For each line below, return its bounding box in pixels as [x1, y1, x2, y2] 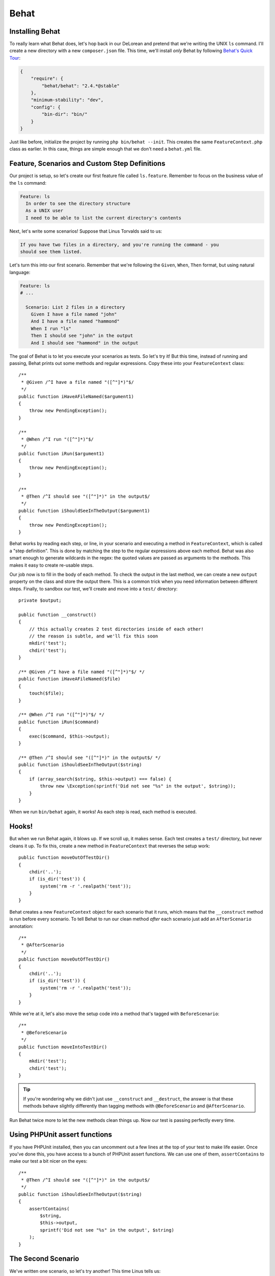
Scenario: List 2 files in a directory [25, 304, 125, 310]
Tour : [9, 55, 20, 61]
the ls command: [9, 180, 47, 186]
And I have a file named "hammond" [31, 318, 120, 324]
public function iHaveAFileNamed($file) [18, 676, 121, 682]
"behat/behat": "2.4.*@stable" [41, 83, 120, 89]
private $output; [18, 598, 62, 603]
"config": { [31, 104, 61, 110]
